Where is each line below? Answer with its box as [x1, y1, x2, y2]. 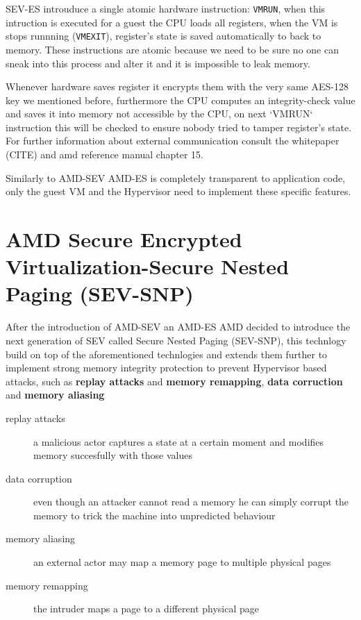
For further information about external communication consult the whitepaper [6, 133, 339, 148]
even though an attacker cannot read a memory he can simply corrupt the [33, 494, 349, 509]
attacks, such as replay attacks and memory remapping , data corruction [6, 374, 343, 388]
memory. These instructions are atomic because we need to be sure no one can [6, 42, 339, 56]
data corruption [6, 471, 72, 485]
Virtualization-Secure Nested [6, 252, 289, 280]
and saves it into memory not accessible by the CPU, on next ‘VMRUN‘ [6, 106, 313, 121]
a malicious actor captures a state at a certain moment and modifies [33, 434, 324, 449]
